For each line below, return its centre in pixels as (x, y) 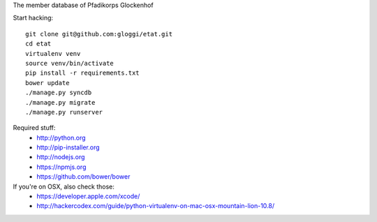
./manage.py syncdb (59, 93)
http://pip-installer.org (68, 147)
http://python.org (61, 138)
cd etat (38, 44)
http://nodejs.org (61, 157)
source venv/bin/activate (70, 63)
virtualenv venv (53, 53)
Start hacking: (33, 18)
